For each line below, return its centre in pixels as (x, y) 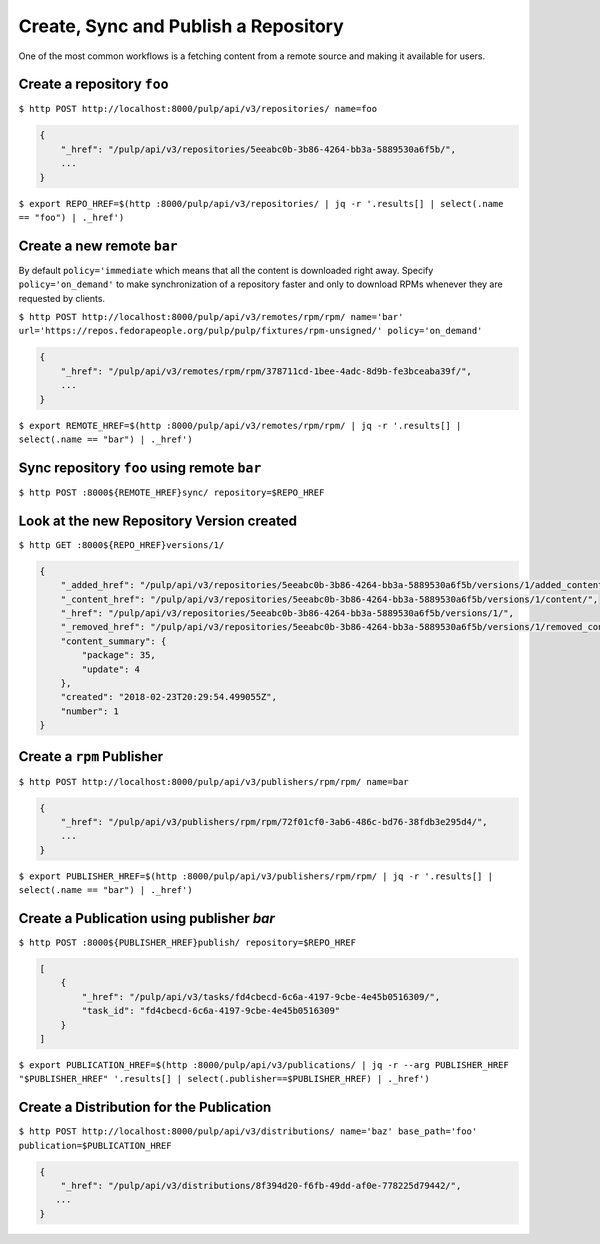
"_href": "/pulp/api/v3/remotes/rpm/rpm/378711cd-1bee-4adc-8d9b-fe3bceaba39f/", (266, 371)
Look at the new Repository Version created (157, 520)
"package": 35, (119, 655)
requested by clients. (61, 298)
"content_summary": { (113, 641)
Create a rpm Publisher (91, 756)
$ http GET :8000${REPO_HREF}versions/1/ (121, 544)
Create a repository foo (93, 84)
